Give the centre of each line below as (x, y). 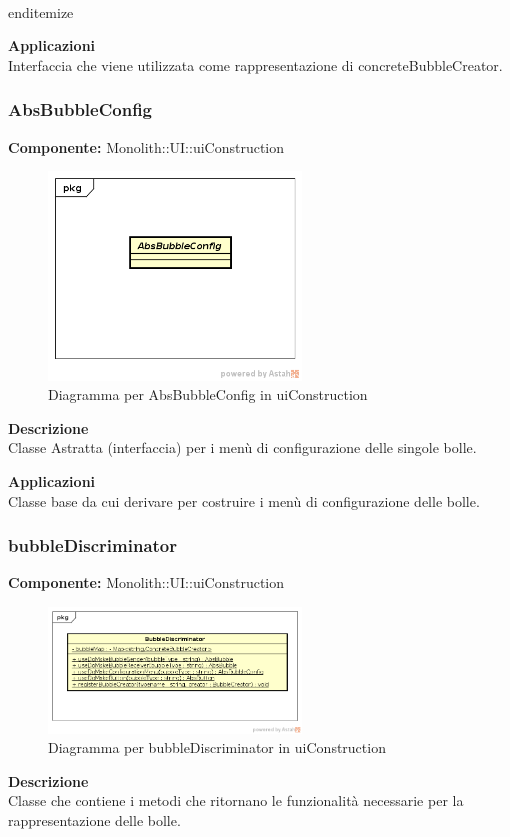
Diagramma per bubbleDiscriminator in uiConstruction (217, 747)
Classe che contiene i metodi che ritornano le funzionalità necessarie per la (236, 800)
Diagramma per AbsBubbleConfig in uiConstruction (208, 394)
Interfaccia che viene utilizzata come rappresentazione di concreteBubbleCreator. (255, 64)
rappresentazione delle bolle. (94, 820)
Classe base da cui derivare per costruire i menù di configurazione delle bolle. (244, 500)
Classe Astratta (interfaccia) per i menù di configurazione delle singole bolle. (242, 447)
